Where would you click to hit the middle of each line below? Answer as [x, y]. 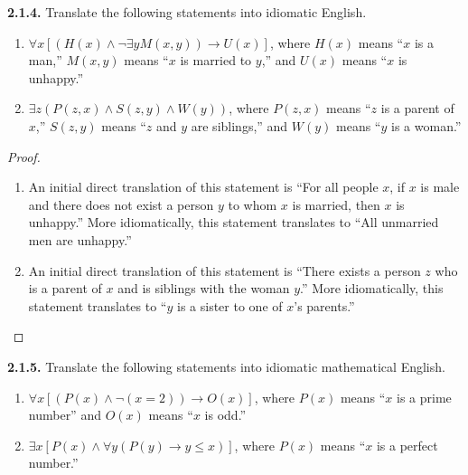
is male [440, 187]
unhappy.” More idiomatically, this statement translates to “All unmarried [234, 222]
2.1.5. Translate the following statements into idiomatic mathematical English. [226, 366]
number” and [65, 415]
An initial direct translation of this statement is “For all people [203, 187]
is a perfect [407, 445]
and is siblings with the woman [204, 288]
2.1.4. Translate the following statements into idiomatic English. [187, 12]
